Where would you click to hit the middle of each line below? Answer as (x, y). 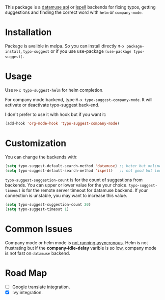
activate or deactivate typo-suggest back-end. (52, 105)
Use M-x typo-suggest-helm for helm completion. (55, 90)
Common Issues (39, 229)
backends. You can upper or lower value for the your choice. (66, 185)
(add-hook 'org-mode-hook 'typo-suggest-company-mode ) (62, 123)
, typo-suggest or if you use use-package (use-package (76, 51)
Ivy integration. (27, 293)
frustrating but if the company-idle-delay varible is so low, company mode (81, 248)
